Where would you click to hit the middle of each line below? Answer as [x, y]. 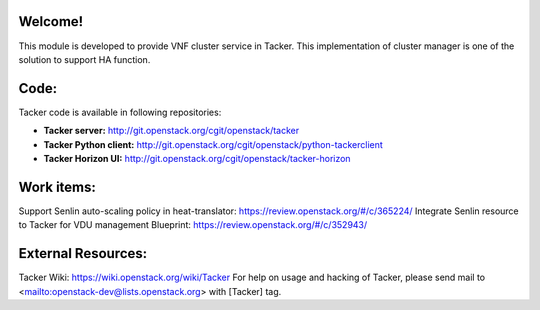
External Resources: [83, 253]
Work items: [57, 186]
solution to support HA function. [84, 59]
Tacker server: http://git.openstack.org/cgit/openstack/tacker [171, 131]
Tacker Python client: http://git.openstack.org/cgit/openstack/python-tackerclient [213, 144]
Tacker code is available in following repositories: [120, 112]
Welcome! [51, 21]
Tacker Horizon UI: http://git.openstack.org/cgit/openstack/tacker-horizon [197, 158]
